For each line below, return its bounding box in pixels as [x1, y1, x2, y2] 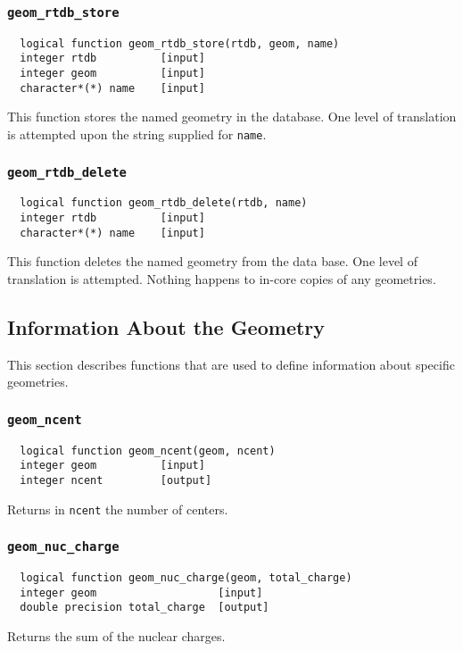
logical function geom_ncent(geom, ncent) [20, 444, 276, 457]
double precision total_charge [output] [20, 601, 269, 614]
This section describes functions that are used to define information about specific [7, 355, 455, 373]
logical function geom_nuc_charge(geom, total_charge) [20, 572, 352, 585]
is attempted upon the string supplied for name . [7, 125, 267, 143]
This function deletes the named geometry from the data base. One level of [7, 252, 418, 271]
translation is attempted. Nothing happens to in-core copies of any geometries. [7, 270, 436, 288]
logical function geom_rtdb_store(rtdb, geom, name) [20, 37, 340, 50]
